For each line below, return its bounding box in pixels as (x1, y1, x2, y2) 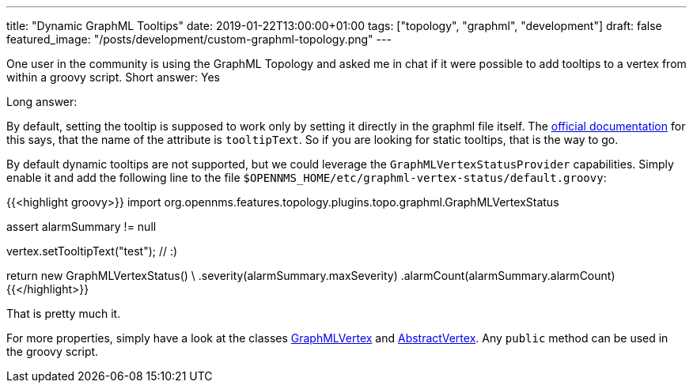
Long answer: (6, 95, 78, 108)
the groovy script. (6, 345, 99, 358)
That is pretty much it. (6, 307, 121, 320)
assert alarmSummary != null (6, 220, 157, 233)
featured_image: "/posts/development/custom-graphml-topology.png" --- (6, 32, 392, 46)
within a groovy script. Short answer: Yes (6, 70, 220, 84)
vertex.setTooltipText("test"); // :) (6, 244, 178, 258)
